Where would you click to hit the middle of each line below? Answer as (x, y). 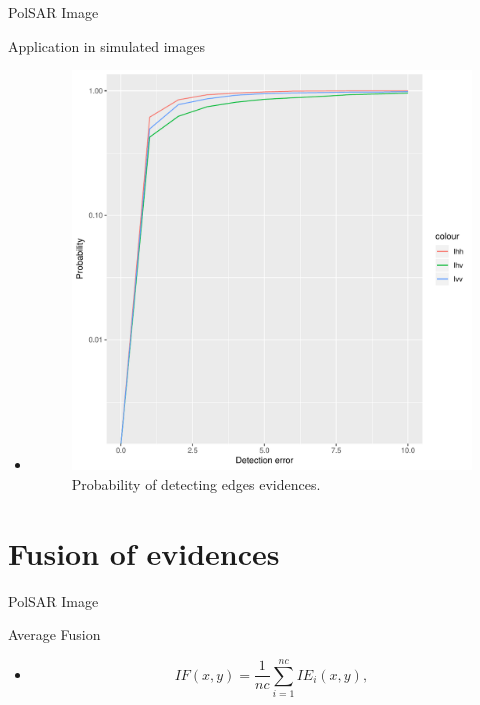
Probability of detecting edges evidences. (196, 483)
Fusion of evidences (144, 552)
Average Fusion (54, 634)
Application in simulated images (106, 45)
